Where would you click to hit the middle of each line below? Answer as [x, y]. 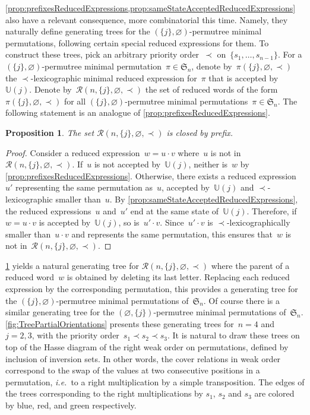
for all [75, 101]
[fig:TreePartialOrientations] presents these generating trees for [120, 323]
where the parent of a [250, 265]
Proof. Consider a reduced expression [73, 152]
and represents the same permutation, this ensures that [172, 234]
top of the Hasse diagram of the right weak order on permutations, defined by [147, 347]
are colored [274, 393]
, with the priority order [75, 335]
